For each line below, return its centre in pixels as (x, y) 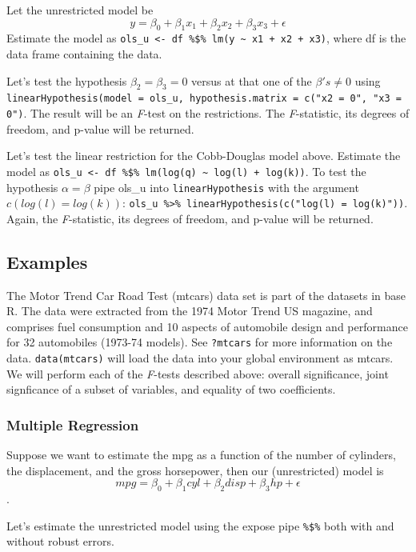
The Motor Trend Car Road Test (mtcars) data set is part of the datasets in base (206, 295)
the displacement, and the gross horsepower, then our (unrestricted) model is (195, 470)
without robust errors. (60, 541)
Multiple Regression (73, 424)
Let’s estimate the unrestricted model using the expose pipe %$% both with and (200, 525)
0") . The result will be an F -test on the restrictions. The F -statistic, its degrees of (208, 113)
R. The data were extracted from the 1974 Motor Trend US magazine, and (190, 311)
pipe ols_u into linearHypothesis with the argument (226, 187)
